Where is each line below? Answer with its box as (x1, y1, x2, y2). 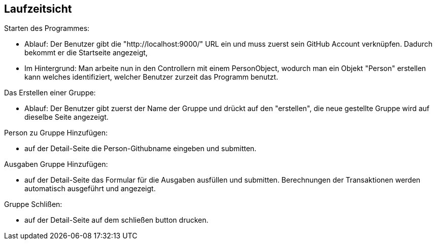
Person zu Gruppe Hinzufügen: (4, 128, 108, 137)
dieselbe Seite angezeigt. (24, 113, 109, 122)
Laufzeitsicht (4, 3, 72, 15)
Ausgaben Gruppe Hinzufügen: (4, 160, 108, 169)
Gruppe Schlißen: (4, 200, 62, 209)
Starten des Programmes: (4, 24, 90, 33)
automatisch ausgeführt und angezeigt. (24, 184, 156, 193)
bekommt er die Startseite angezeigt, (24, 48, 148, 57)
